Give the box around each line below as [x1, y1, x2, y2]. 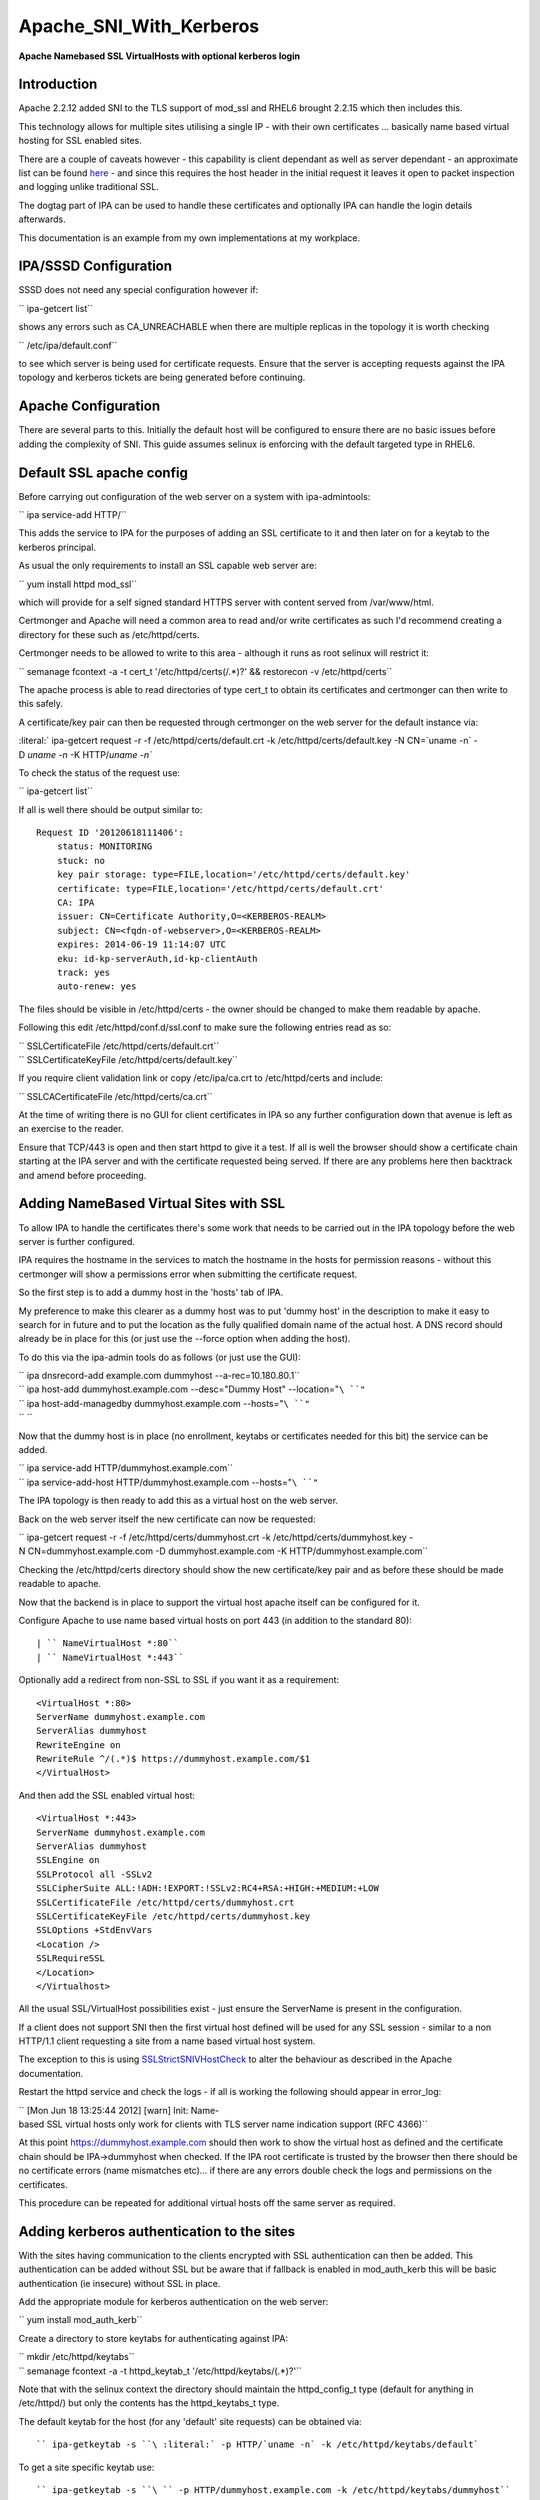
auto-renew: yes [56, 981, 137, 992]
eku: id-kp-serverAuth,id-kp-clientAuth [56, 953, 259, 964]
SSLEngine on [36, 1855, 100, 1866]
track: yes [56, 966, 111, 978]
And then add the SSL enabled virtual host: [18, 1789, 195, 1801]
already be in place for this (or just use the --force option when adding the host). [18, 1333, 351, 1345]
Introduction [18, 76, 98, 93]
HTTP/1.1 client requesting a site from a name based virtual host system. [18, 2035, 316, 2047]
